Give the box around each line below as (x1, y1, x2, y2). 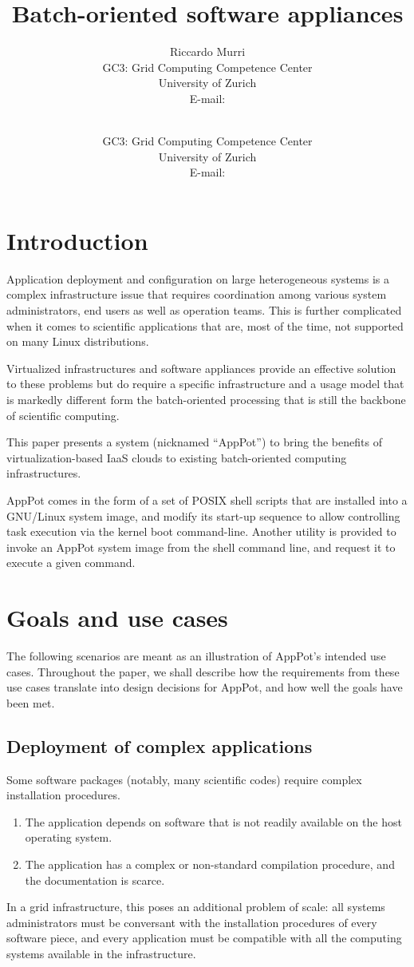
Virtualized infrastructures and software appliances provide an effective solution (6, 359, 396, 376)
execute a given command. (6, 554, 136, 571)
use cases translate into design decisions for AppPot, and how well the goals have (6, 679, 403, 696)
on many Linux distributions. (6, 333, 149, 350)
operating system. (25, 829, 112, 846)
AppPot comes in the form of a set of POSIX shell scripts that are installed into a (6, 491, 408, 508)
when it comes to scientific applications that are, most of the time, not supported (6, 317, 404, 334)
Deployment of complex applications (6, 733, 313, 758)
